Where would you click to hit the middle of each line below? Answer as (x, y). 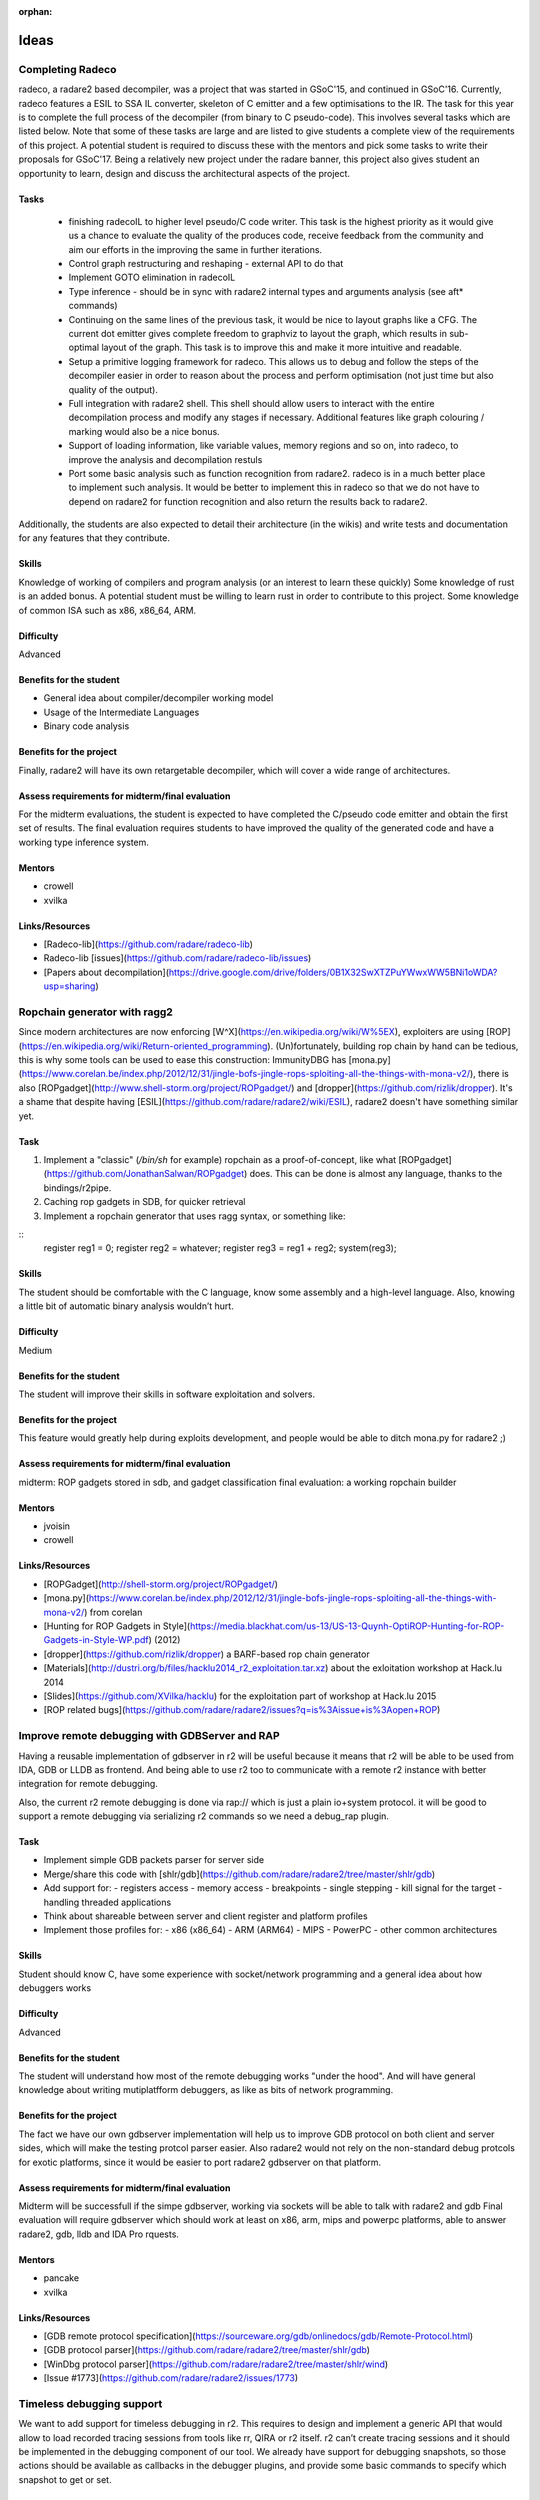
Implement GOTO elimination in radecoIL (152, 277)
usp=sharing (69, 986)
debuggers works (55, 1988)
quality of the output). (113, 389)
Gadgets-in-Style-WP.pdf (96, 1640)
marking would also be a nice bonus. (144, 431)
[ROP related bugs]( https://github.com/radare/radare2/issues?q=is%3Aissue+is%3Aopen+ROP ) (242, 1710)
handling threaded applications (107, 1902)
